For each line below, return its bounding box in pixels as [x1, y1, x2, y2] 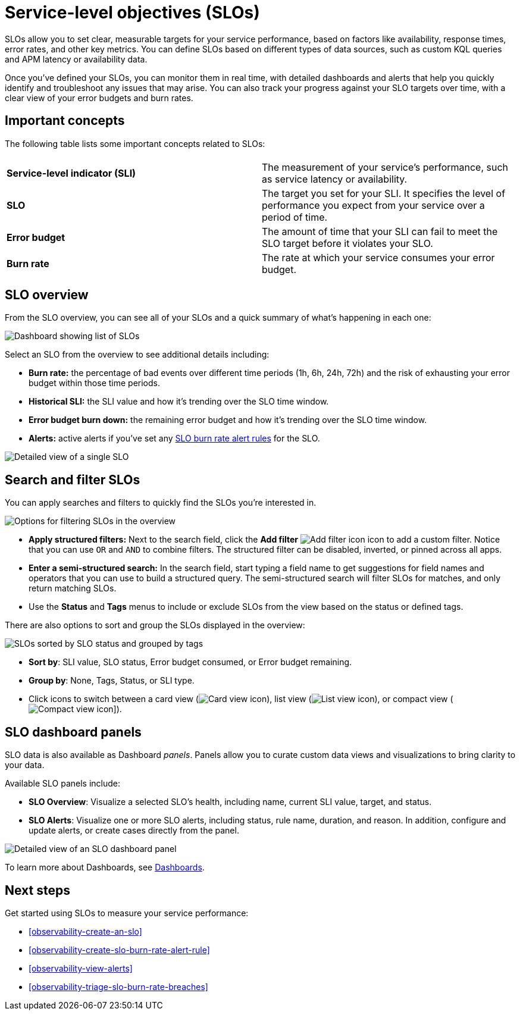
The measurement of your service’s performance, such [262, 161, 509, 173]
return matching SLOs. [29, 583, 117, 594]
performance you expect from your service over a [262, 199, 485, 211]
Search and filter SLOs [5, 472, 140, 487]
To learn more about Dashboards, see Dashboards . [5, 862, 205, 873]
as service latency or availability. [262, 173, 408, 185]
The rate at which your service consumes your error [262, 251, 495, 264]
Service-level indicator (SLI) [7, 167, 136, 179]
